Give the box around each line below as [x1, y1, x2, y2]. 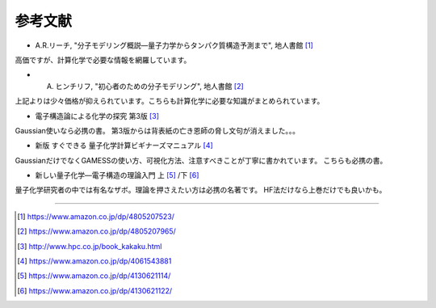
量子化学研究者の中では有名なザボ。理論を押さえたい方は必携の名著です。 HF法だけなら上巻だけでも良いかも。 [15, 185, 387, 195]
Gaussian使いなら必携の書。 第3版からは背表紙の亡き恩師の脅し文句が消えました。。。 [15, 125, 300, 135]
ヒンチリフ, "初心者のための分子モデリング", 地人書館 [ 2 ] [55, 81, 244, 91]
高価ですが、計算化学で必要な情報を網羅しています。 [15, 55, 191, 65]
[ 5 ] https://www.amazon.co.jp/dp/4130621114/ [17, 271, 171, 281]
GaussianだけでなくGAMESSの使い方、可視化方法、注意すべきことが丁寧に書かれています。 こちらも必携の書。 [15, 155, 388, 165]
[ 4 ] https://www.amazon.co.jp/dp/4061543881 [17, 256, 172, 266]
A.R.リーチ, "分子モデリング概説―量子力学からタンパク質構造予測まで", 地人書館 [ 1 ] [35, 40, 314, 50]
